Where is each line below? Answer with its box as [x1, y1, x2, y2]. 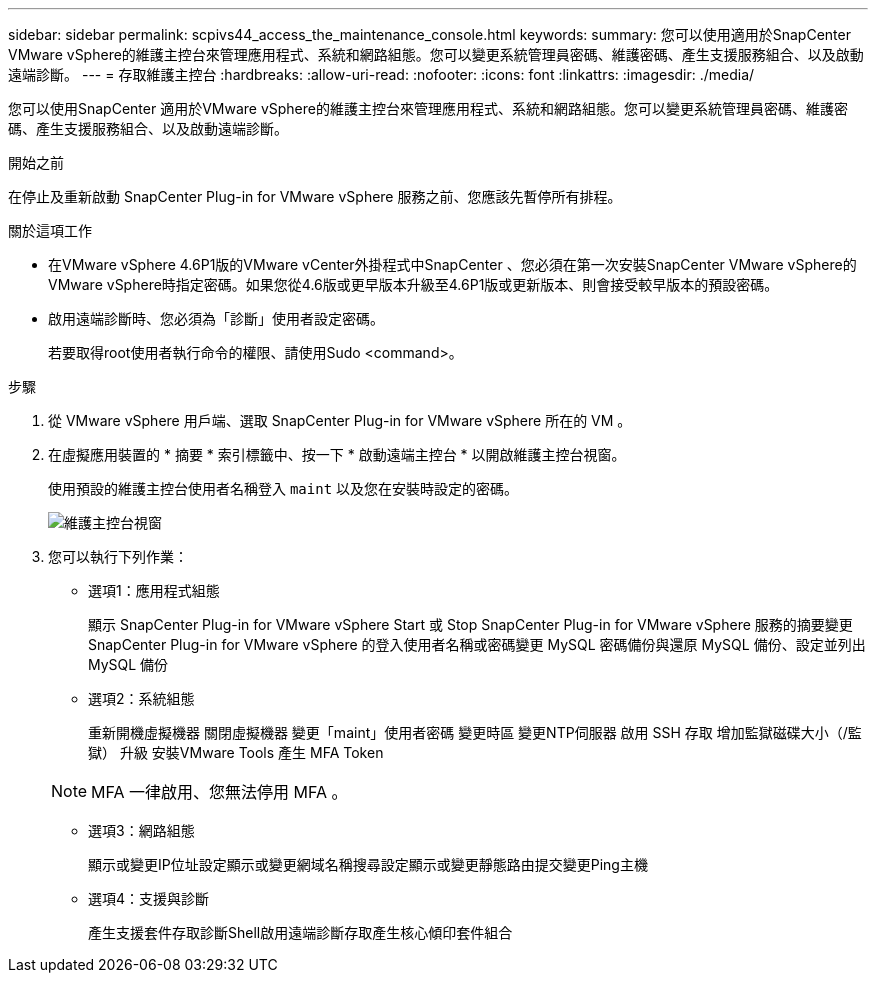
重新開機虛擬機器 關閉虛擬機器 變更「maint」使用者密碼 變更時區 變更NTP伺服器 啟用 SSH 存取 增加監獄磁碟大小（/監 [88, 724, 862, 741]
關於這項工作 [8, 222, 92, 239]
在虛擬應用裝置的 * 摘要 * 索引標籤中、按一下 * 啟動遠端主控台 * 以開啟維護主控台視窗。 [48, 446, 626, 463]
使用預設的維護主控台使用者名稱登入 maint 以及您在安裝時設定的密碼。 [48, 480, 519, 497]
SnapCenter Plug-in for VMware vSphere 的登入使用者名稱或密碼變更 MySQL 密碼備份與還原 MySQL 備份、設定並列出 [88, 636, 866, 653]
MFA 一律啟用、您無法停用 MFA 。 [91, 782, 348, 802]
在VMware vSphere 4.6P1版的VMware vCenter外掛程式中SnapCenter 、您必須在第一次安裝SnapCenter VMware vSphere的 [48, 256, 857, 273]
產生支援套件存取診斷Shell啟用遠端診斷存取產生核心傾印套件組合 [88, 924, 513, 941]
